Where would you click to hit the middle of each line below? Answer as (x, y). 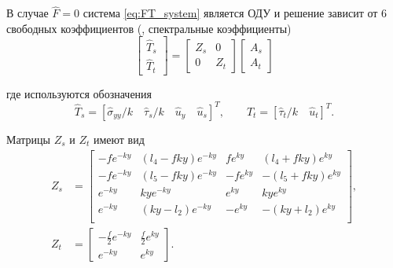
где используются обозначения (79, 93)
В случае (28, 13)
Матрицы (28, 139)
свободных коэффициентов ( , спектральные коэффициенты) (149, 28)
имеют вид (119, 139)
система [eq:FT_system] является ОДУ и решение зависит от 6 (235, 13)
